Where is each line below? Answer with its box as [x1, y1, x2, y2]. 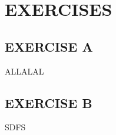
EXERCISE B [5, 93, 92, 112]
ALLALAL [5, 65, 44, 77]
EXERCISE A [5, 37, 93, 55]
